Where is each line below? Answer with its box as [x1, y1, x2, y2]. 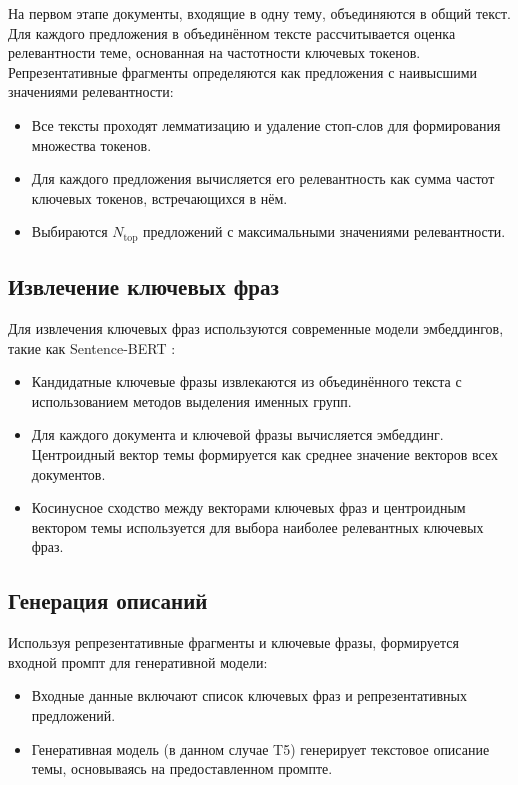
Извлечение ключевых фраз [8, 271, 279, 302]
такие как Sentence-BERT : [8, 337, 176, 358]
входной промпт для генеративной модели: [8, 651, 268, 672]
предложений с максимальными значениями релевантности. [143, 221, 506, 242]
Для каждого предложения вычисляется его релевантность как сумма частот [31, 168, 495, 189]
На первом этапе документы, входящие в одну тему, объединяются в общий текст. [8, 3, 511, 23]
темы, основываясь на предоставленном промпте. [31, 758, 333, 779]
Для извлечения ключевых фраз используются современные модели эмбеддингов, [8, 318, 504, 338]
